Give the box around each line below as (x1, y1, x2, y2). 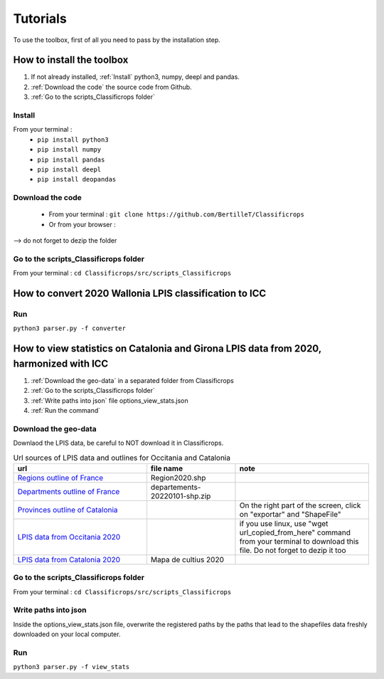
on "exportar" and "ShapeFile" (239, 509, 341, 519)
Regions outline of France (17, 473, 104, 483)
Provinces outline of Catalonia (17, 505, 118, 515)
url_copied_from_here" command (239, 527, 351, 537)
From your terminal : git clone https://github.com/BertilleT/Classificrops (48, 210, 305, 219)
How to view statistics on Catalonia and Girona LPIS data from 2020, (13, 342, 321, 355)
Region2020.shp (150, 473, 206, 483)
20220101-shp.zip (150, 491, 211, 501)
